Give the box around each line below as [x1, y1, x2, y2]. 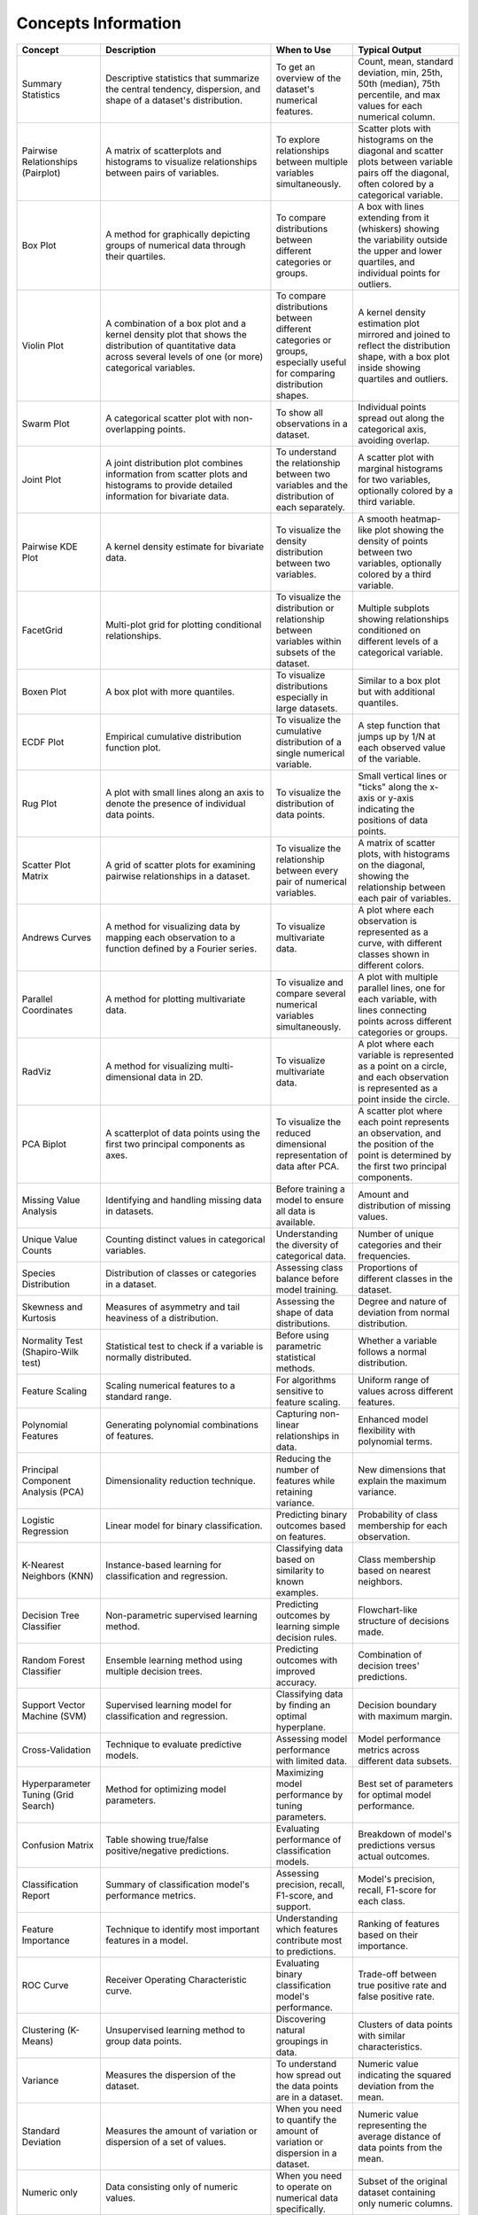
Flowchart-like [358, 1604, 418, 1616]
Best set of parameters [358, 1777, 453, 1790]
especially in [275, 691, 328, 703]
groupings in [275, 2034, 328, 2047]
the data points [275, 2079, 339, 2092]
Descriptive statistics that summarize [104, 72, 260, 84]
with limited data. [275, 1754, 348, 1767]
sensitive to [275, 1385, 324, 1397]
